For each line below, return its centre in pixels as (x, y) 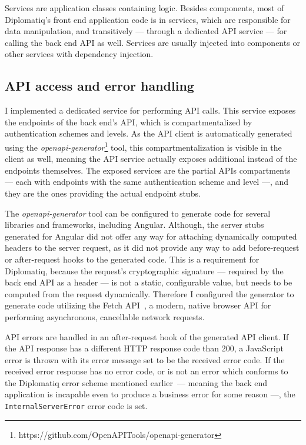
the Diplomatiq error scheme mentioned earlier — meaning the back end (136, 382)
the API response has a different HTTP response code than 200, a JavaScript (144, 348)
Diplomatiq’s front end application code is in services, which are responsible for (148, 19)
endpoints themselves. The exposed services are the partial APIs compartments (148, 170)
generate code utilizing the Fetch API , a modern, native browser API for (138, 305)
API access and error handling (99, 86)
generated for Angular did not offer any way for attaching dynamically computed (151, 236)
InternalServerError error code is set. (76, 406)
